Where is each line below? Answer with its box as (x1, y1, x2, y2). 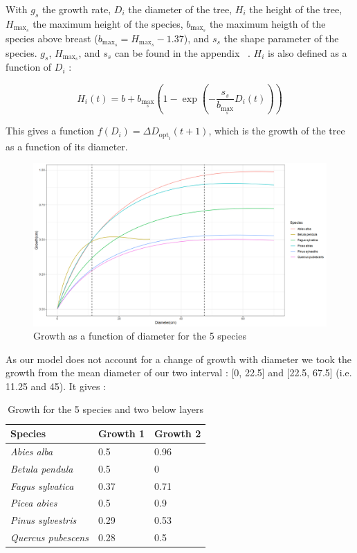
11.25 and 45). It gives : (6, 378, 107, 393)
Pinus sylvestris (10, 513, 77, 527)
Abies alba (10, 444, 53, 458)
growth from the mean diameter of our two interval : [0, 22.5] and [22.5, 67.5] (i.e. (6, 365, 352, 380)
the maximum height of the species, (33, 16, 183, 30)
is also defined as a (268, 45, 347, 60)
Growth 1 (98, 426, 145, 441)
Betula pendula (10, 461, 73, 475)
